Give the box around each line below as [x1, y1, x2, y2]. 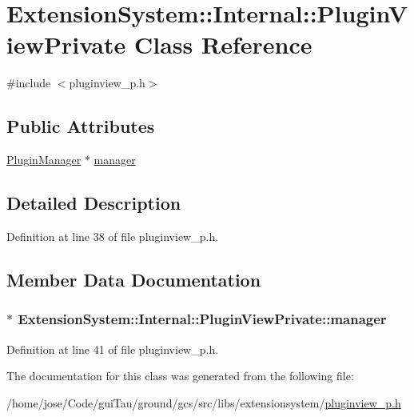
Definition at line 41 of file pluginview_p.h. [6, 340, 219, 357]
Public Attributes [6, 114, 155, 138]
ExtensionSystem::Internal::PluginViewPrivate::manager [18, 309, 387, 329]
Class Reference [134, 28, 312, 61]
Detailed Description [6, 190, 181, 215]
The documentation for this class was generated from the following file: [6, 367, 354, 384]
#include [6, 74, 51, 91]
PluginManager [6, 151, 82, 168]
